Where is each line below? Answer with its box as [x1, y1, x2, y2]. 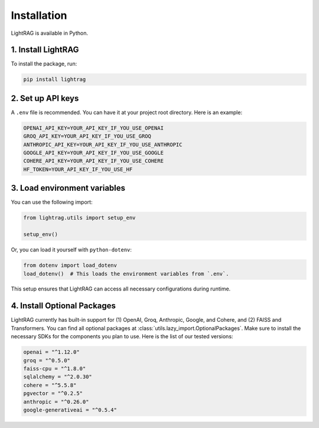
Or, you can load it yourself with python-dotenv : [11, 246, 132, 253]
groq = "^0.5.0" [23, 357, 71, 364]
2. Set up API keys [11, 93, 79, 103]
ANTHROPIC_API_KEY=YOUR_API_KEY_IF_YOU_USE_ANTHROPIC [23, 141, 183, 148]
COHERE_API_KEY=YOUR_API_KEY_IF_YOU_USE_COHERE [23, 158, 164, 165]
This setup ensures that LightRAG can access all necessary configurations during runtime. [11, 285, 231, 292]
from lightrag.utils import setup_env [23, 214, 136, 221]
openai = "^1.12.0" [23, 349, 80, 355]
